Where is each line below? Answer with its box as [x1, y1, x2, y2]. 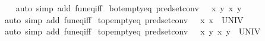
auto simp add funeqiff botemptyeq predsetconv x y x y [15, 2, 242, 14]
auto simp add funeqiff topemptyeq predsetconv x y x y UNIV [4, 25, 261, 37]
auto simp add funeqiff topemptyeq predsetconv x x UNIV [4, 13, 244, 26]
